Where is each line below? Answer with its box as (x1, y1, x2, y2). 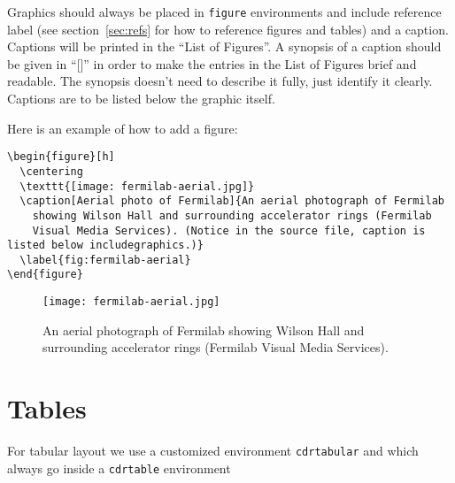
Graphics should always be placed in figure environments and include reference (7, 3, 442, 20)
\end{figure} (7, 268, 83, 281)
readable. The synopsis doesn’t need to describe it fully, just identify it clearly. (7, 72, 433, 90)
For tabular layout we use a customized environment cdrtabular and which (7, 441, 419, 460)
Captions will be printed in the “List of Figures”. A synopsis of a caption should (7, 37, 442, 56)
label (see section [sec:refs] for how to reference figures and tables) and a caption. (7, 19, 449, 38)
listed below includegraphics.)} (7, 239, 204, 252)
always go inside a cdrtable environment (7, 458, 231, 477)
